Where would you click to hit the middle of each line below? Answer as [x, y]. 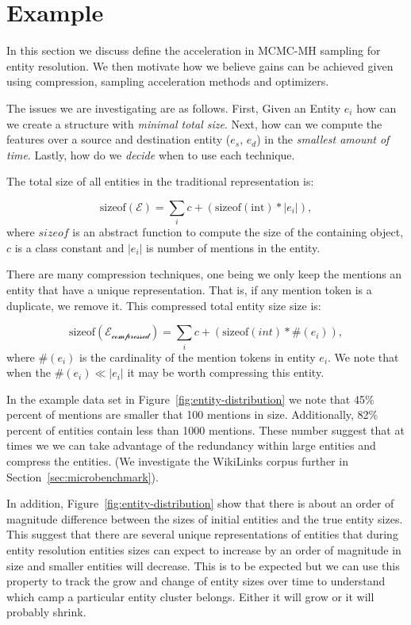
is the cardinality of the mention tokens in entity [197, 357]
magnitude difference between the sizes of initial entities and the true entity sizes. [205, 518]
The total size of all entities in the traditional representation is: [160, 181]
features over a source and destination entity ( [119, 139]
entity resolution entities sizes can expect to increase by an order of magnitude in [204, 550]
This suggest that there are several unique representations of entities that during [202, 534]
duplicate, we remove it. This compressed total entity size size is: [164, 305]
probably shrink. [46, 612]
